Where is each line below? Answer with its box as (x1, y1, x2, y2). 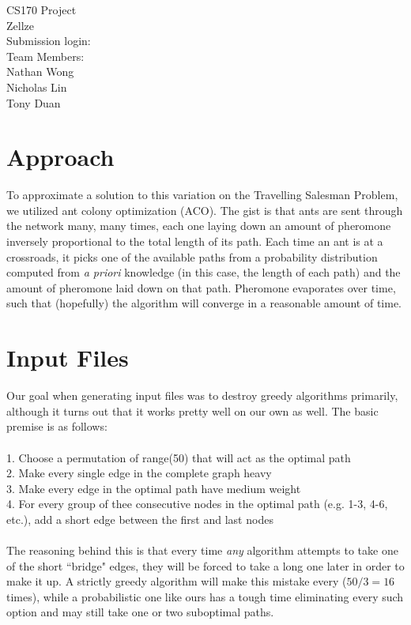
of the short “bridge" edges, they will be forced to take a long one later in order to (6, 557, 405, 574)
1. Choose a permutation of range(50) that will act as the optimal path (6, 449, 351, 465)
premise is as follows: (6, 418, 107, 435)
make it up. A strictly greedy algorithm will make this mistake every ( (6, 573, 347, 589)
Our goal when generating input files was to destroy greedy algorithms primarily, (6, 387, 398, 404)
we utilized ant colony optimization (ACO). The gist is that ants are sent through (6, 201, 403, 218)
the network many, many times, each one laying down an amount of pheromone (6, 217, 391, 234)
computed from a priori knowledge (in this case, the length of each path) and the (6, 264, 401, 280)
